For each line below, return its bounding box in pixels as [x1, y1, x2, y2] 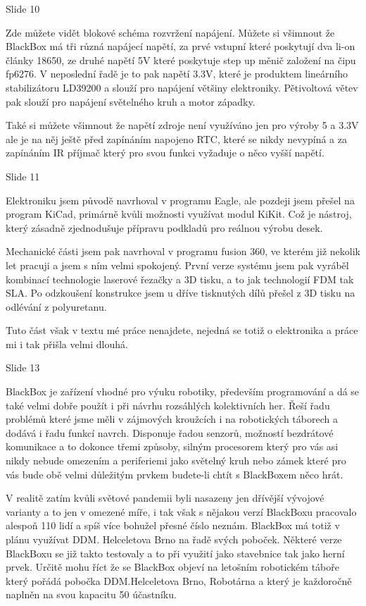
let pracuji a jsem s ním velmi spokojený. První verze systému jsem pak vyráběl [6, 257, 349, 272]
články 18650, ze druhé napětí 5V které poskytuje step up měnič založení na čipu [6, 52, 356, 67]
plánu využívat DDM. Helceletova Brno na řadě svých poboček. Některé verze [6, 532, 342, 546]
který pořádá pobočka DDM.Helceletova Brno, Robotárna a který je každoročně [6, 573, 352, 588]
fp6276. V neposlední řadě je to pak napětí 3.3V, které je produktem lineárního [6, 66, 348, 81]
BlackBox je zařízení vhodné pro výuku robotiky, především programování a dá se [6, 384, 360, 399]
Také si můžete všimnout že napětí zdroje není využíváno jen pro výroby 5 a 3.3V [6, 118, 359, 132]
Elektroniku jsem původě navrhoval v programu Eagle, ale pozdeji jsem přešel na [6, 192, 355, 207]
